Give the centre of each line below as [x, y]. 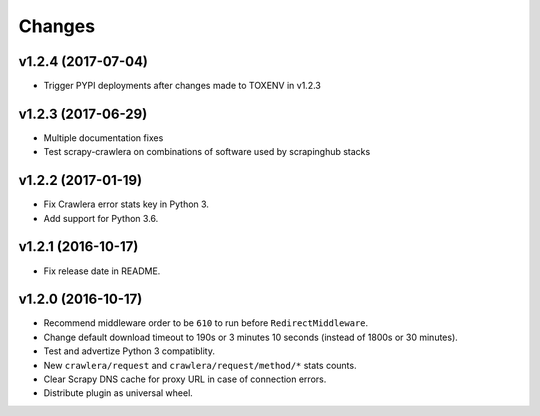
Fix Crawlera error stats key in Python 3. [126, 204]
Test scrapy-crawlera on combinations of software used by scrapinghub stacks [207, 152]
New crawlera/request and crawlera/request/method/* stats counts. [200, 365]
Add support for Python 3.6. [101, 218]
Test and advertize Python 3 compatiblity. [129, 351]
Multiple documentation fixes [103, 137]
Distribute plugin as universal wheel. [118, 393]
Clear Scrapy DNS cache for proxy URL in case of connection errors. [185, 379]
